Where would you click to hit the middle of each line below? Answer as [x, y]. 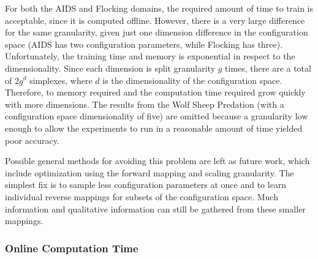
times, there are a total [268, 68]
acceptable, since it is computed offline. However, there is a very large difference [155, 20]
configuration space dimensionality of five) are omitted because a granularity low [157, 116]
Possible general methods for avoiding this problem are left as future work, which [157, 161]
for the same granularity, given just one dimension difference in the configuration [157, 32]
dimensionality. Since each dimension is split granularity [110, 68]
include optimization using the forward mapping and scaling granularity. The [150, 172]
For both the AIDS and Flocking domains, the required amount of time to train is [159, 8]
